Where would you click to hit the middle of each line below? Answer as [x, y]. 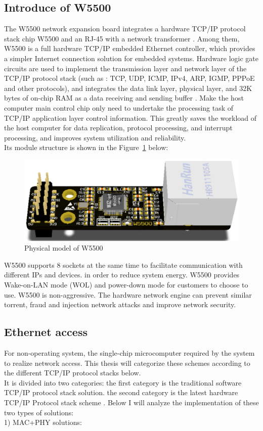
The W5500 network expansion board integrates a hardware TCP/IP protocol [125, 29]
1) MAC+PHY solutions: [43, 422]
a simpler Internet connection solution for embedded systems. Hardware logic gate [131, 58]
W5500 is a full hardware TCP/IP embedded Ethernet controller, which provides [130, 48]
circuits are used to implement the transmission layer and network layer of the [125, 68]
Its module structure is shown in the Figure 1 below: [86, 147]
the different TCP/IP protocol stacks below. [73, 373]
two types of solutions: [39, 412]
